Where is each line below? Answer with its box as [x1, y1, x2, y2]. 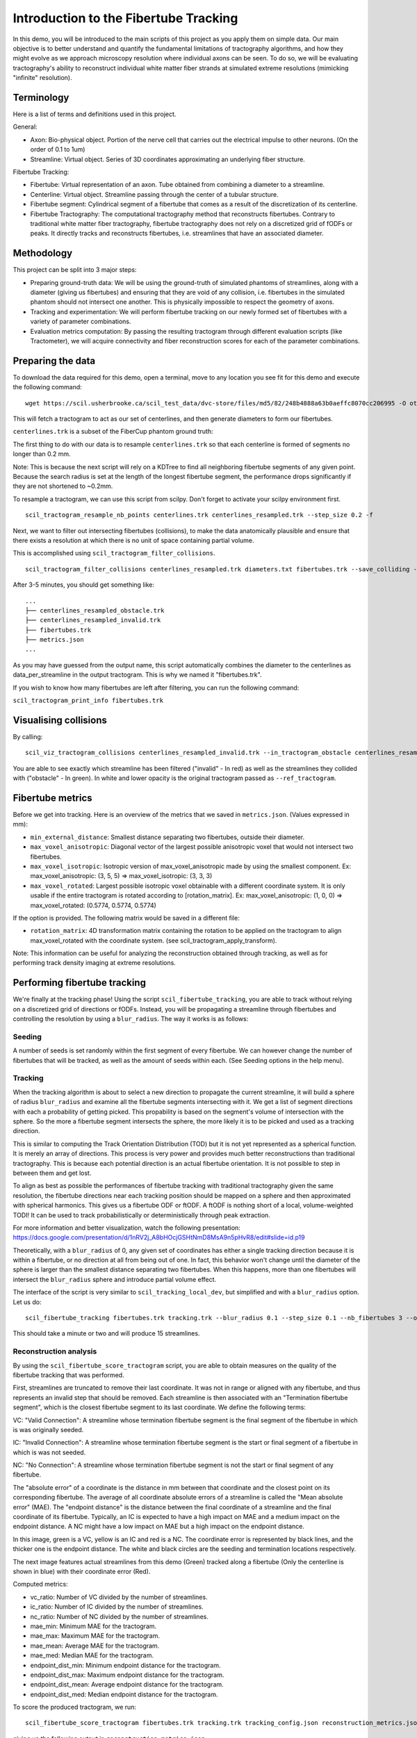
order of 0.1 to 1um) [30, 145, 85, 154]
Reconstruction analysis [13, 1347, 97, 1356]
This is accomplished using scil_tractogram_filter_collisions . [13, 549, 215, 558]
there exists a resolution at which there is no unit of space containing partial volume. [13, 536, 254, 544]
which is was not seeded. [13, 1448, 86, 1456]
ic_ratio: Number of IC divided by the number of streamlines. [30, 1602, 204, 1611]
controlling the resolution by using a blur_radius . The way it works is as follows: [13, 1015, 249, 1023]
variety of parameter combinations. [30, 317, 131, 326]
